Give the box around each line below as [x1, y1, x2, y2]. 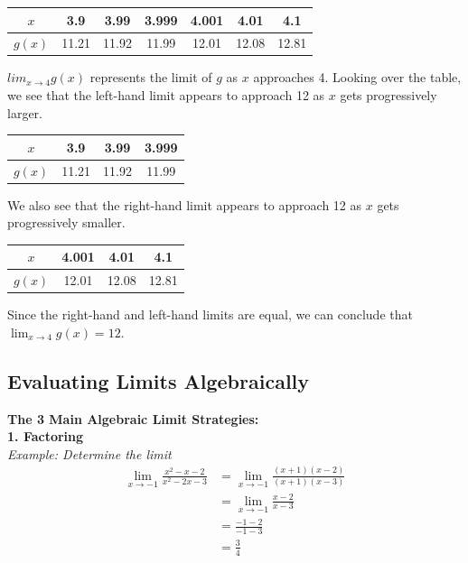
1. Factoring [7, 427, 84, 446]
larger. [7, 103, 42, 122]
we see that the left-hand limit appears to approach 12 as [7, 86, 325, 105]
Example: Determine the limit [7, 444, 172, 463]
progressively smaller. [7, 213, 126, 232]
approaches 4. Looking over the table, [253, 68, 462, 87]
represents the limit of [89, 68, 212, 87]
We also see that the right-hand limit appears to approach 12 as [7, 195, 362, 214]
